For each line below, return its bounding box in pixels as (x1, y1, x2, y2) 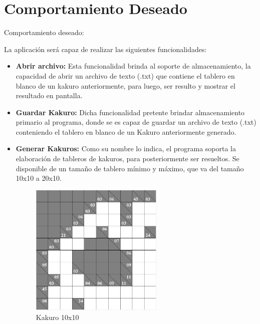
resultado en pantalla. (16, 90, 83, 101)
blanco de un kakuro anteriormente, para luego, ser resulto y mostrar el (16, 80, 235, 91)
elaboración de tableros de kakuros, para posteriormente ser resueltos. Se (16, 153, 239, 164)
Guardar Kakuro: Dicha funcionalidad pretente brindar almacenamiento (16, 107, 245, 117)
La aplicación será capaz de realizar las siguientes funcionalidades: (4, 44, 207, 54)
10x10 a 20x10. (16, 173, 62, 183)
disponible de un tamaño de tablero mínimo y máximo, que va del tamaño (16, 163, 244, 173)
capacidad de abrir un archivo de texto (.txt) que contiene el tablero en (16, 70, 235, 81)
